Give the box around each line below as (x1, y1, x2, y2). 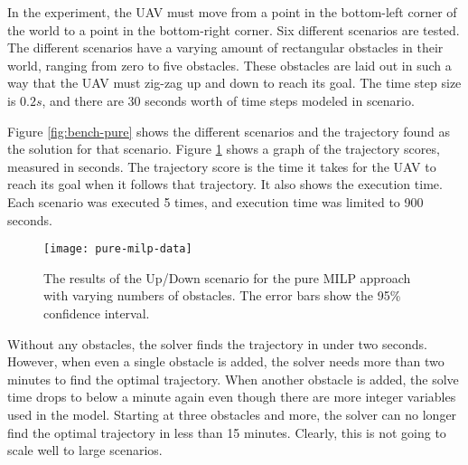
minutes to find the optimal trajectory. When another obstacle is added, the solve (7, 369, 459, 388)
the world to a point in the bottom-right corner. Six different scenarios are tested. (7, 20, 460, 39)
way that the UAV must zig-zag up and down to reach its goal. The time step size (7, 73, 462, 92)
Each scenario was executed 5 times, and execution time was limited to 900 (7, 192, 424, 211)
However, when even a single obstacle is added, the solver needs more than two (7, 352, 445, 371)
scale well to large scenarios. (7, 441, 163, 460)
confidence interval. (43, 303, 150, 322)
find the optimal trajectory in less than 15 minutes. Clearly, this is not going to (7, 422, 446, 441)
